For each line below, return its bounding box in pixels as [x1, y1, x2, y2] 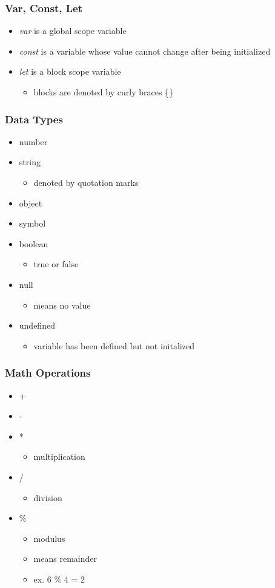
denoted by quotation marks [33, 176, 139, 188]
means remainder [33, 552, 97, 565]
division [33, 491, 62, 504]
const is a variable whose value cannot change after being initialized [19, 44, 271, 57]
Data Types [5, 111, 63, 126]
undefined [19, 319, 55, 332]
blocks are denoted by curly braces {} [33, 86, 174, 98]
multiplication [33, 450, 85, 463]
